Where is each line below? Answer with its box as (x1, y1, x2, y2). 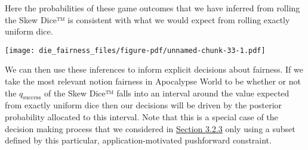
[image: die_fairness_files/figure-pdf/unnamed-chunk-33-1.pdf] (5, 46, 266, 55)
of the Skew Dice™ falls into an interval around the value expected (44, 86, 289, 99)
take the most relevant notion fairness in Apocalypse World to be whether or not (5, 75, 301, 87)
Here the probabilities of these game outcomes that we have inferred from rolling (5, 2, 300, 14)
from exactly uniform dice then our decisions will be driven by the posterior (5, 99, 282, 111)
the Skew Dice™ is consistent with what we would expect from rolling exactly (5, 13, 290, 26)
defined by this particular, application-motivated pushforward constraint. (5, 134, 272, 146)
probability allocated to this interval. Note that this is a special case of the (5, 111, 278, 123)
